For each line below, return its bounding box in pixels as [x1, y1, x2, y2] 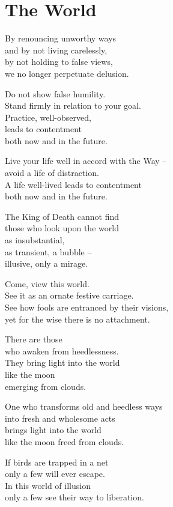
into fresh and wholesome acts [5, 411, 115, 424]
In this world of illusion [5, 479, 91, 491]
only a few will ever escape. [5, 467, 105, 480]
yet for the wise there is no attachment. [5, 312, 150, 325]
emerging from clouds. [5, 380, 86, 392]
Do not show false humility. [5, 87, 106, 100]
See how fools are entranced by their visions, [5, 301, 169, 313]
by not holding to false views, [5, 55, 113, 68]
